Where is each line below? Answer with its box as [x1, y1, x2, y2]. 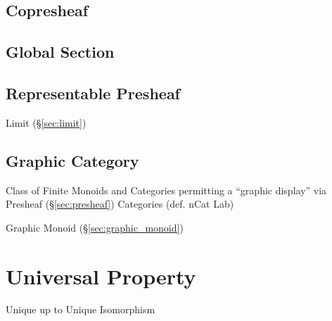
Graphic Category [6, 149, 139, 171]
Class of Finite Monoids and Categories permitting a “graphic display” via [6, 182, 327, 197]
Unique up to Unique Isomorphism [6, 302, 155, 317]
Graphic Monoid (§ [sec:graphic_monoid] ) [6, 220, 184, 234]
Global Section [6, 41, 115, 63]
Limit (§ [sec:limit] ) [6, 115, 87, 130]
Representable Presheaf [6, 82, 180, 103]
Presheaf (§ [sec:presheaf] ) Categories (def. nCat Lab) [6, 196, 234, 211]
